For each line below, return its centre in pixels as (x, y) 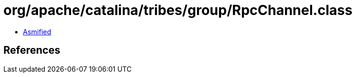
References (32, 50)
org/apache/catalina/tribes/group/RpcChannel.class (178, 10)
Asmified (37, 31)
